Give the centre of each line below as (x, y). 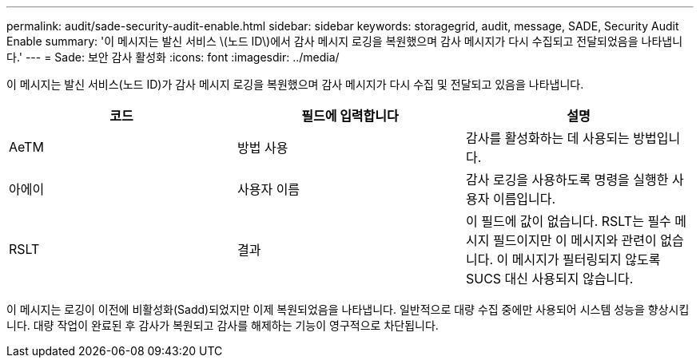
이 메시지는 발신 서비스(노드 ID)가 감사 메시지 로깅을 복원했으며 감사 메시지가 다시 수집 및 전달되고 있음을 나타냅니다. (295, 84)
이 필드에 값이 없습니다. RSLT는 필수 (568, 221)
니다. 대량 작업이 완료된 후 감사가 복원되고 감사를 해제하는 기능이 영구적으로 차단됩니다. (223, 325)
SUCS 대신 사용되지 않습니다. (549, 279)
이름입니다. (524, 199)
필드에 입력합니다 (350, 116)
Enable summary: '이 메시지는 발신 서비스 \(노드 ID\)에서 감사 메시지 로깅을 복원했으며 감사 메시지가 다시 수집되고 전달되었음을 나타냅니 (345, 41)
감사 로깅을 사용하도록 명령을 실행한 (567, 180)
